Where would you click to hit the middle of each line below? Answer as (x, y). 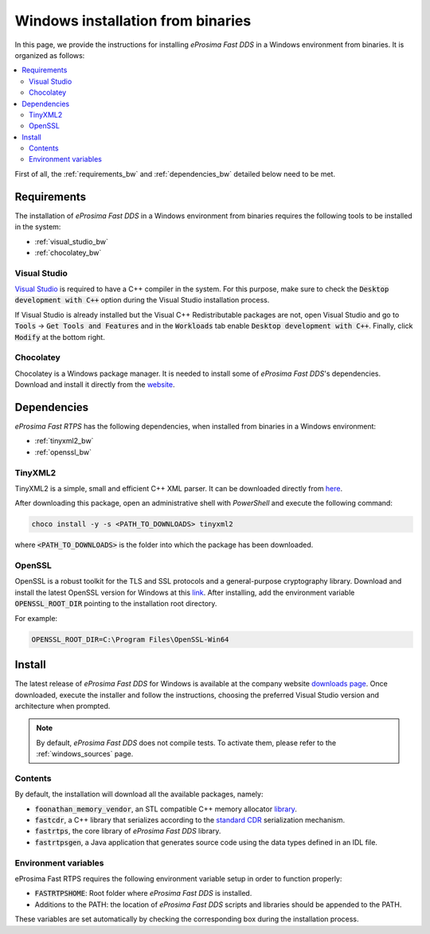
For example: (36, 618)
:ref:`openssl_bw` (63, 452)
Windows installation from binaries (133, 21)
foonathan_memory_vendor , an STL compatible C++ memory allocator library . (166, 809)
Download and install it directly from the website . (95, 385)
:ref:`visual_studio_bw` (72, 241)
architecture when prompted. (63, 705)
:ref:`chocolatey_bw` (68, 252)
